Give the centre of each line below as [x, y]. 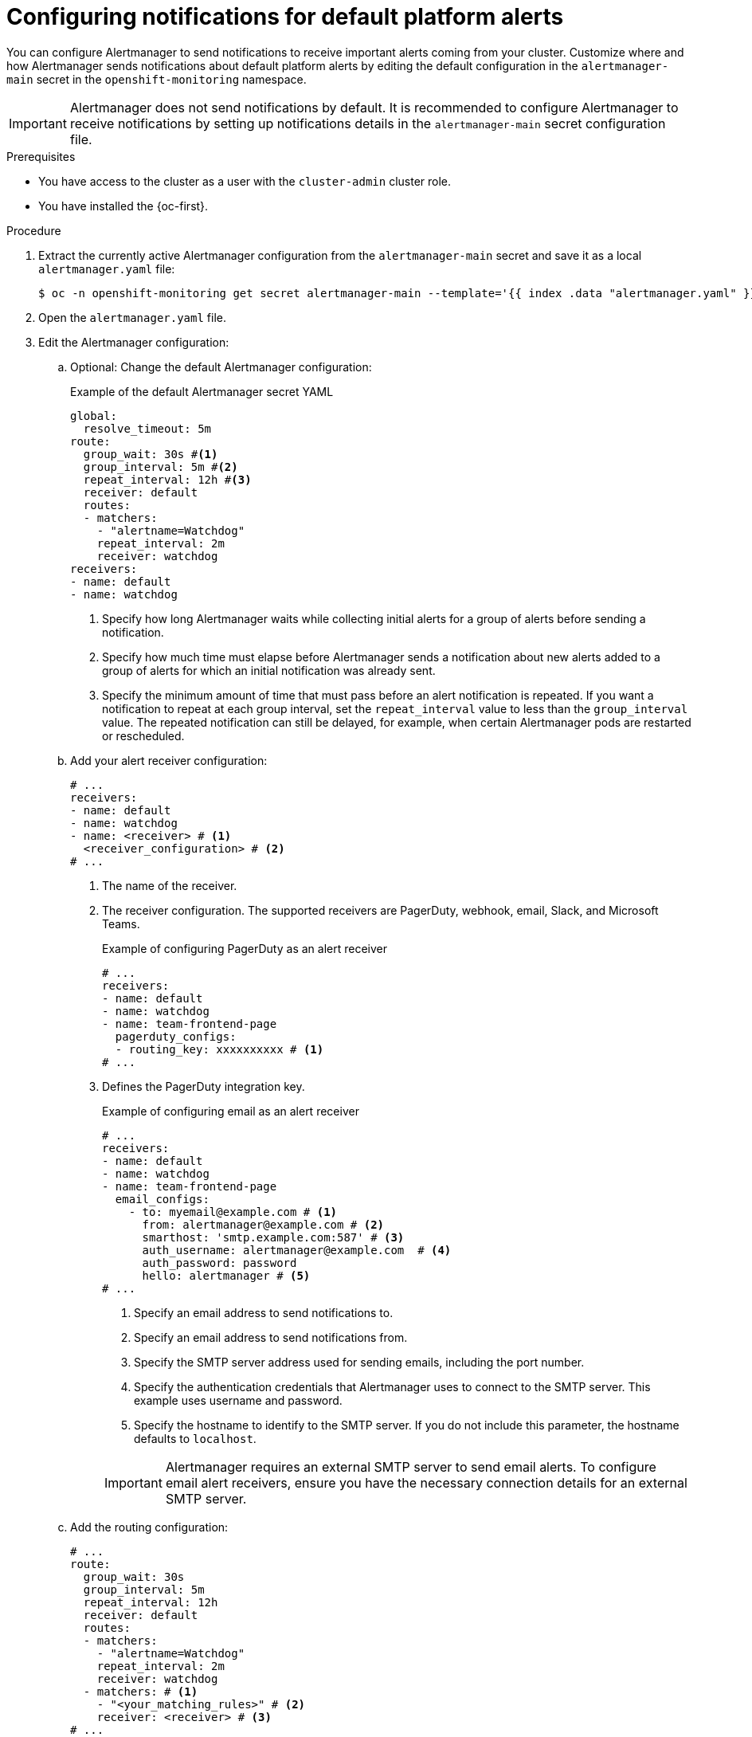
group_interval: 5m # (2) [161, 467]
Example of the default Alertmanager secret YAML [202, 391]
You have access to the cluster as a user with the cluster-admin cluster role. [245, 181]
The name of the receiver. [170, 885]
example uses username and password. [238, 1400]
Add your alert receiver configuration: [169, 760]
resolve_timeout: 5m [147, 428]
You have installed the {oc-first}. [123, 206]
